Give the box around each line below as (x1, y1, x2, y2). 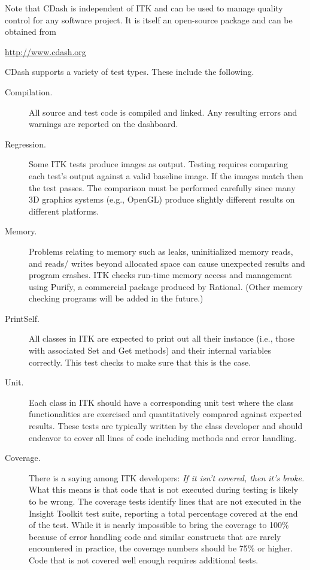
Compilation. (5, 85, 53, 98)
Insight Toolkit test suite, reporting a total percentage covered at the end (29, 506, 298, 519)
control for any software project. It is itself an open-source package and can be (5, 13, 293, 26)
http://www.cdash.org (5, 45, 86, 58)
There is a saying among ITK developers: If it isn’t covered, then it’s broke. (29, 471, 305, 484)
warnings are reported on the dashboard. (29, 117, 178, 130)
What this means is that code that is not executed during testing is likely (29, 483, 299, 496)
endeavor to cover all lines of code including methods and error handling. (29, 431, 297, 444)
